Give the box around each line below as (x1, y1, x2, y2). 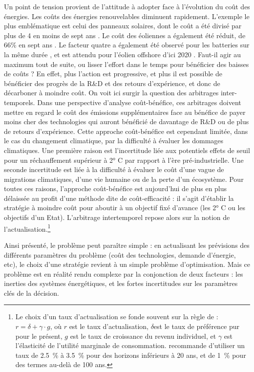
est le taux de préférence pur (153, 321, 240, 331)
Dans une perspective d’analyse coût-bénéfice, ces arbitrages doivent (37, 97, 241, 107)
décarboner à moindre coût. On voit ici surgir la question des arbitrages (4, 88, 219, 98)
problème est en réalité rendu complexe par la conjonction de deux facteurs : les (4, 268, 243, 279)
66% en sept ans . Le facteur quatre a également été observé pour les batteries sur (4, 40, 250, 50)
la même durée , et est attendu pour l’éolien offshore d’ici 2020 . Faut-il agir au (4, 49, 241, 59)
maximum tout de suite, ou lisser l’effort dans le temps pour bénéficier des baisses (4, 59, 249, 69)
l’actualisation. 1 (4, 222, 51, 234)
